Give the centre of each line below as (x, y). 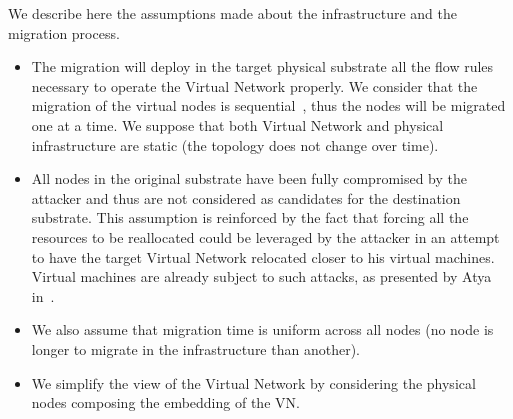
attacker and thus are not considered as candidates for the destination (246, 197)
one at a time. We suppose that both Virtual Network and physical (237, 124)
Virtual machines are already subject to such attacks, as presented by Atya (261, 276)
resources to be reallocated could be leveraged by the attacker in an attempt (265, 236)
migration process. (64, 32)
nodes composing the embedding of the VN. (165, 402)
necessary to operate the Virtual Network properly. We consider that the (254, 85)
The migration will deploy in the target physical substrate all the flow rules (262, 66)
